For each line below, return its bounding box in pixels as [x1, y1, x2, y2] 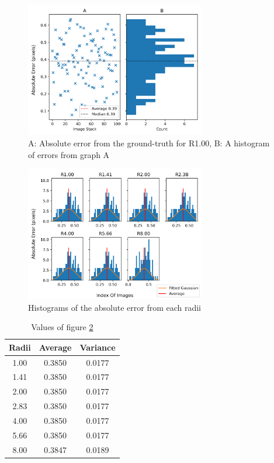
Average [39, 341, 72, 353]
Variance [79, 341, 116, 353]
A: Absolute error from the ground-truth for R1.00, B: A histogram [28, 137, 270, 149]
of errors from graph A [28, 148, 110, 160]
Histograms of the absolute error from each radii [28, 301, 202, 313]
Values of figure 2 [31, 321, 93, 333]
